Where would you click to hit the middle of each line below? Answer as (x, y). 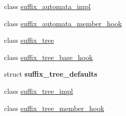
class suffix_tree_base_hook (49, 57)
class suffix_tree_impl (39, 91)
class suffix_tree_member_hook (54, 108)
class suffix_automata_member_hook (63, 23)
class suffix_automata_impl (47, 6)
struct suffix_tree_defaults (51, 74)
